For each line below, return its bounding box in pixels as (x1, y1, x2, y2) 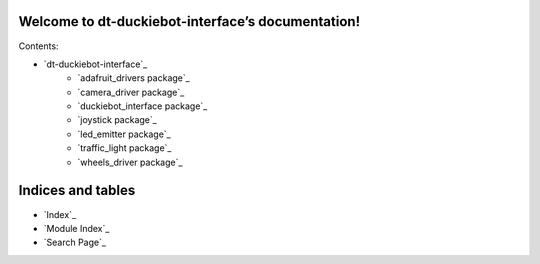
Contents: (18, 40, 59, 52)
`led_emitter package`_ (77, 128, 172, 140)
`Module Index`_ (43, 222, 110, 234)
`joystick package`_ (77, 114, 157, 126)
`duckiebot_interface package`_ (77, 100, 208, 112)
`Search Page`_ (43, 236, 107, 249)
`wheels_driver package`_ (77, 156, 183, 168)
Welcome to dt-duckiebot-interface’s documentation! (18, 13, 360, 30)
